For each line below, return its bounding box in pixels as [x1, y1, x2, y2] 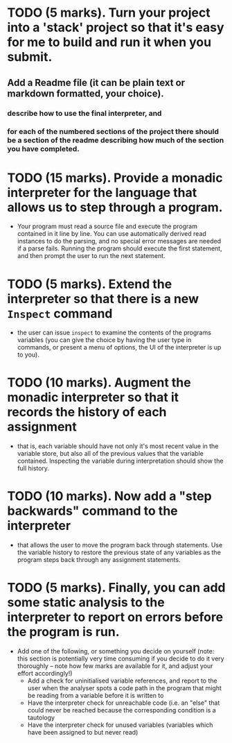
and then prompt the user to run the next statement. [17, 252, 166, 260]
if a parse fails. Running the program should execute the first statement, [17, 244, 223, 253]
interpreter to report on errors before [7, 609, 224, 625]
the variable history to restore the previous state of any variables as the [17, 548, 222, 556]
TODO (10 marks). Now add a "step [7, 488, 213, 504]
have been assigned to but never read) [27, 728, 139, 737]
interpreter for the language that [7, 185, 197, 200]
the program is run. [7, 624, 120, 640]
